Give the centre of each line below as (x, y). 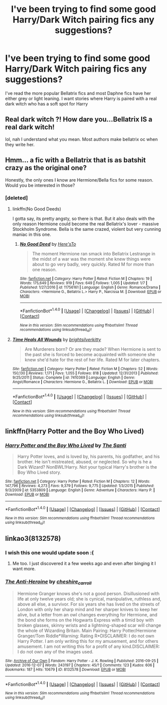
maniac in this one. (32, 234)
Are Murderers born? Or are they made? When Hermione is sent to (93, 349)
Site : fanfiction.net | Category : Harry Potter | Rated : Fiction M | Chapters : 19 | (86, 279)
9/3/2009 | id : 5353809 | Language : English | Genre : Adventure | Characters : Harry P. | (80, 490)
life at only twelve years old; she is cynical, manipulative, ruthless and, (89, 599)
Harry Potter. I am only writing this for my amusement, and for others (88, 641)
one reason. (44, 269)
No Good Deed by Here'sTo (48, 244)
